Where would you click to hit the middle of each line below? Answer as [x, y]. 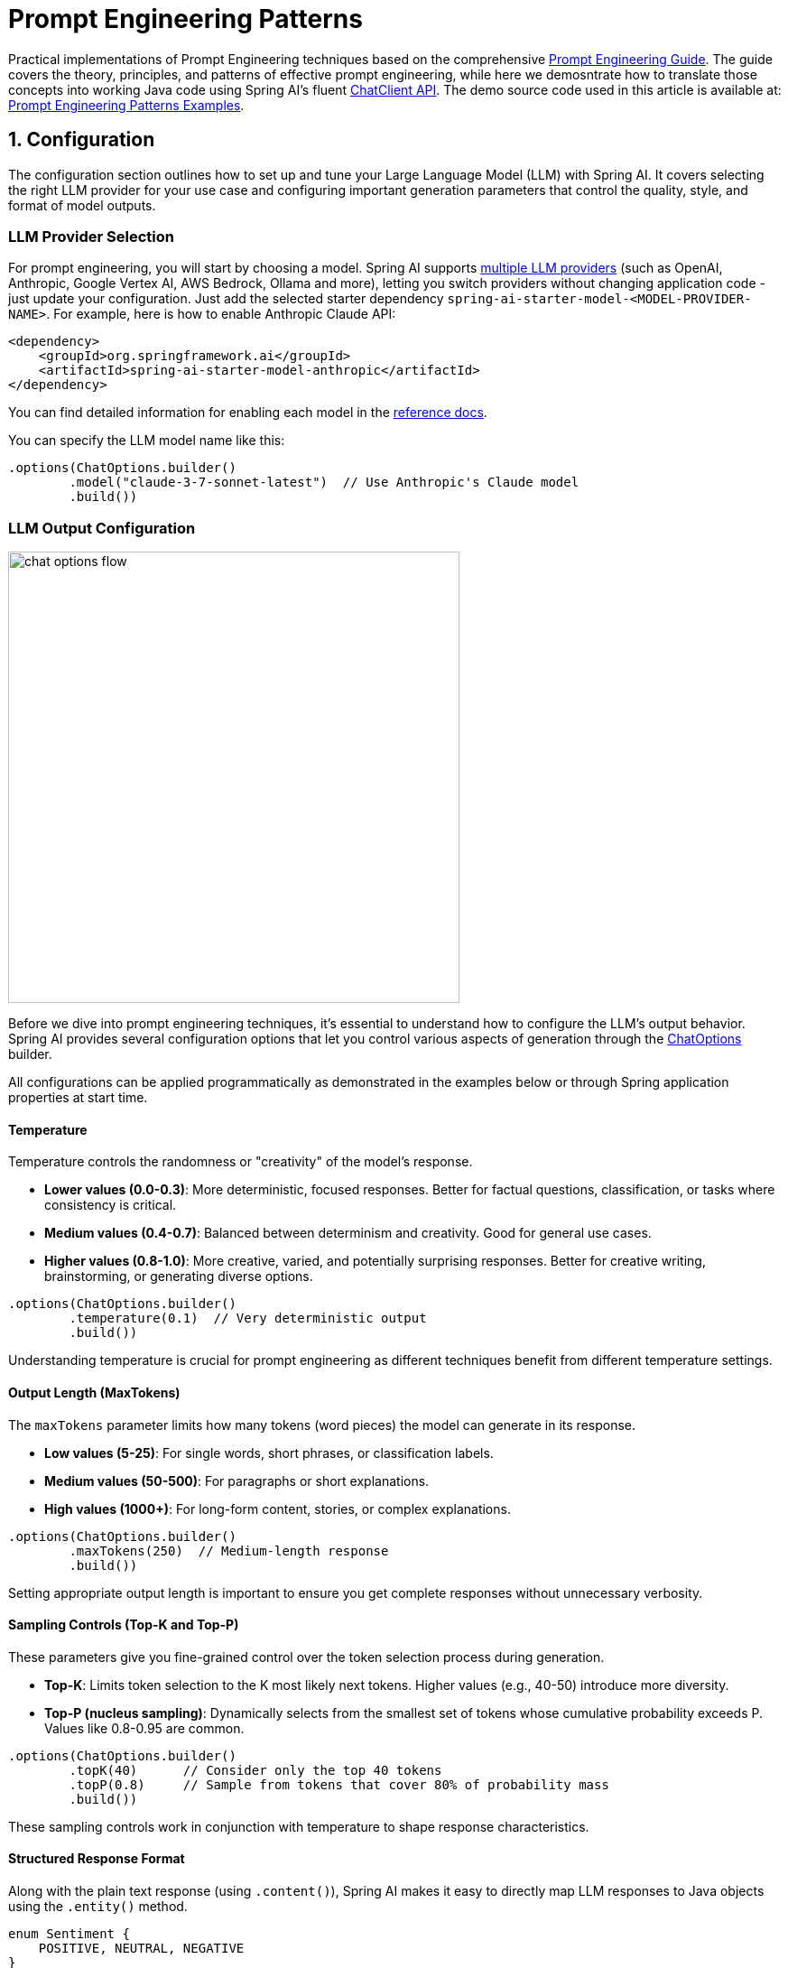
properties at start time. [78, 1098]
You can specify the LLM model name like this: [147, 441]
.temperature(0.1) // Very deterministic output [248, 1318]
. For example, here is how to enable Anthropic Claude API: [221, 314]
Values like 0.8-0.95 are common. [144, 1728]
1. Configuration [82, 140]
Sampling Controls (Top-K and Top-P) [124, 1625]
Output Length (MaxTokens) [94, 1392]
